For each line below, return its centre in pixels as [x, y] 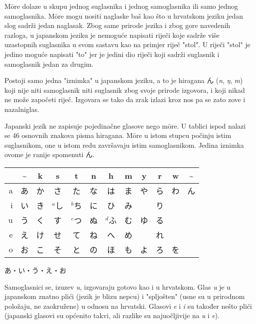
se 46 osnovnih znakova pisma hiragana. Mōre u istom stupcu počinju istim [118, 135]
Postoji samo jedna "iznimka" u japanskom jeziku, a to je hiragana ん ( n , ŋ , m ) [124, 80]
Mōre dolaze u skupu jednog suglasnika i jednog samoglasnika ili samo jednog [121, 6]
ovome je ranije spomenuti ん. [50, 154]
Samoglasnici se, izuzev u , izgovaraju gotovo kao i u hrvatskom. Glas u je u [118, 286]
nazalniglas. [22, 109]
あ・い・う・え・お [35, 270]
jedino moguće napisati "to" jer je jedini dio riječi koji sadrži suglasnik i [112, 54]
